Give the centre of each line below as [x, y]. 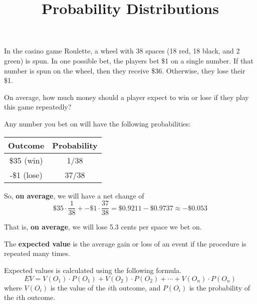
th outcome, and [135, 287]
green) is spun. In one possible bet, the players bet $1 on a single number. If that [129, 60]
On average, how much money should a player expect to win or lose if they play [126, 97]
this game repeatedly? [38, 107]
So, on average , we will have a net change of [74, 195]
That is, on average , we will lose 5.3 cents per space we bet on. [103, 227]
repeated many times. [37, 253]
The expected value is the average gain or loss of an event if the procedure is [125, 243]
